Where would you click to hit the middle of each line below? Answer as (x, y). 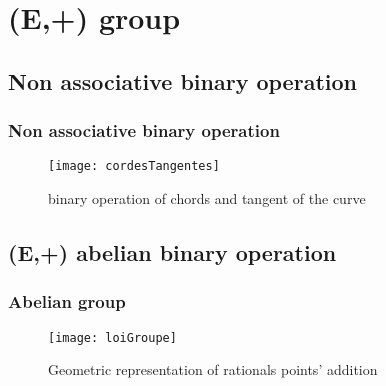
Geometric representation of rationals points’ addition (213, 369)
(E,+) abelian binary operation (172, 252)
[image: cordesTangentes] (134, 166)
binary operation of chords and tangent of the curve (207, 198)
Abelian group (67, 301)
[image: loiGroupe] (112, 337)
